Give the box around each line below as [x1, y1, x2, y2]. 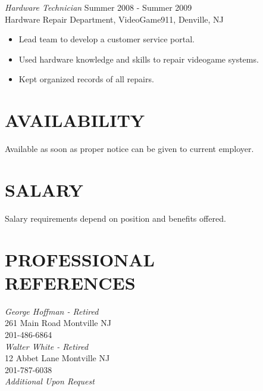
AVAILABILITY [5, 108, 145, 132]
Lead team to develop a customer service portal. [18, 33, 195, 45]
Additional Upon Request [5, 375, 95, 387]
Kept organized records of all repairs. [18, 73, 154, 85]
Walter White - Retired [5, 340, 89, 352]
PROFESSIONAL [5, 247, 155, 271]
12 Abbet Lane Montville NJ [5, 352, 110, 364]
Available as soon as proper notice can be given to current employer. [5, 142, 254, 155]
